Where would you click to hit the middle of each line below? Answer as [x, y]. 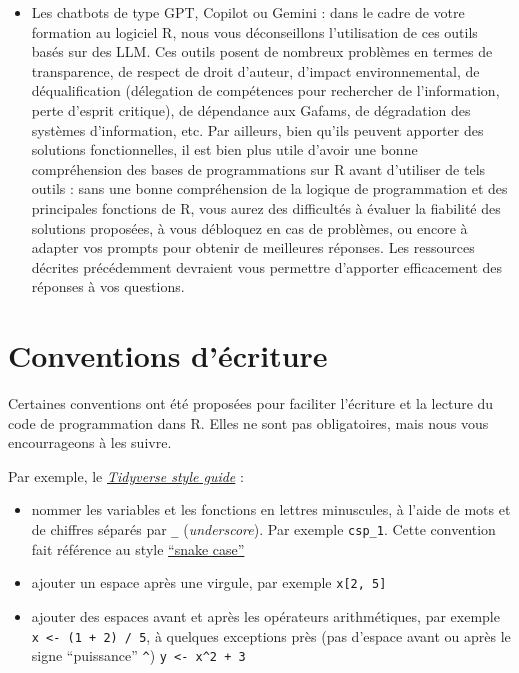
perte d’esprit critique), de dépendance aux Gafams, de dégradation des [251, 109]
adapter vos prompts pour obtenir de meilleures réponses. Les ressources [253, 247]
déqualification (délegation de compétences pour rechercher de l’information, [265, 90]
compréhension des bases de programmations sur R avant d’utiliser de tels [258, 168]
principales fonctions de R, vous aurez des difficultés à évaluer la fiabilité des [266, 207]
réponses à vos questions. [108, 286]
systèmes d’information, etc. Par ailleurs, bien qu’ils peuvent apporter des [257, 129]
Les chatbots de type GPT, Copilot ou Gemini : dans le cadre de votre [248, 12]
